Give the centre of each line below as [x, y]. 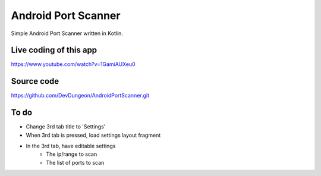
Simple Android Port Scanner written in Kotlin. [67, 33]
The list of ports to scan [75, 162]
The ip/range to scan [72, 154]
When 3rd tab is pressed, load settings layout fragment [93, 135]
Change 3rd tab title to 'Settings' [66, 127]
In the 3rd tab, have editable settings [71, 146]
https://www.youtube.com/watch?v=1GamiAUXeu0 [73, 64]
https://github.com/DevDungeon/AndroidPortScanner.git [80, 96]
